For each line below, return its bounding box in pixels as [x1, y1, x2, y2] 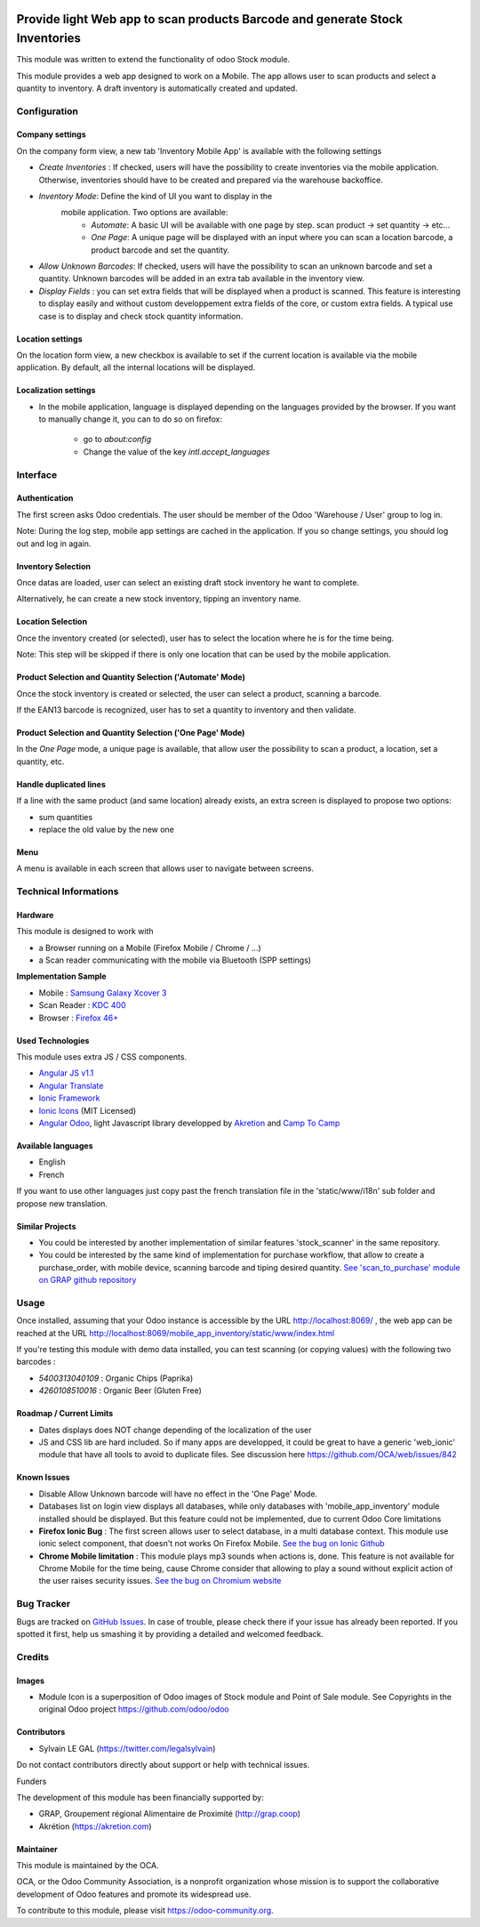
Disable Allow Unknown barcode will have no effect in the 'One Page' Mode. [38, 1488, 318, 1499]
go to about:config [83, 434, 152, 445]
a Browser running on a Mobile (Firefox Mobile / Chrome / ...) [38, 942, 261, 953]
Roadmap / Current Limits [16, 1408, 114, 1419]
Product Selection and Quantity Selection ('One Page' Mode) [16, 727, 245, 738]
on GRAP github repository [38, 1275, 137, 1286]
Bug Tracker [16, 1598, 71, 1610]
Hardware [16, 909, 54, 920]
